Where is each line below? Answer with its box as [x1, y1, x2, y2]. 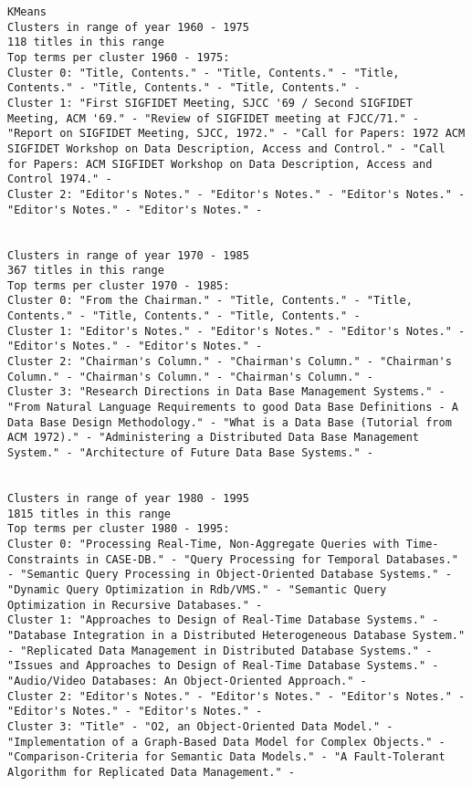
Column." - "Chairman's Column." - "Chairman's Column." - [7, 370, 373, 383]
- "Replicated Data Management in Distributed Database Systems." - [7, 644, 433, 657]
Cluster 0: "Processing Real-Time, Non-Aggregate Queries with [7, 537, 400, 550]
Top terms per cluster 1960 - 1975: [7, 50, 230, 64]
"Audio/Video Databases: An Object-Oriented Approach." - [7, 674, 367, 687]
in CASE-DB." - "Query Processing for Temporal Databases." [85, 552, 458, 566]
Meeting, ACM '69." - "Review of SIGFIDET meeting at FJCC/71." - [7, 111, 420, 125]
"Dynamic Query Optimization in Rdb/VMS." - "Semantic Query [7, 582, 387, 596]
